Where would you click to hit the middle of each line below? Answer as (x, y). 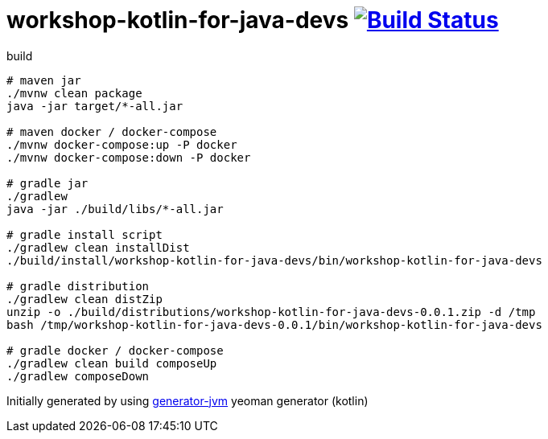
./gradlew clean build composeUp (112, 363)
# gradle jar (47, 183)
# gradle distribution (78, 286)
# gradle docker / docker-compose (115, 350)
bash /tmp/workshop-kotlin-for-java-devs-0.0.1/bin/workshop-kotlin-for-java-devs (274, 324)
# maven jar (44, 80)
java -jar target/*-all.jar (95, 106)
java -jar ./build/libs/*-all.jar (115, 209)
